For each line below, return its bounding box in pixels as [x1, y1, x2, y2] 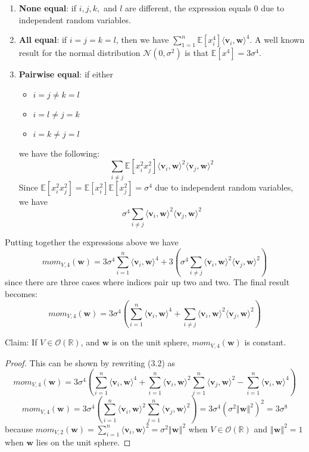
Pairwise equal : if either [18, 68, 114, 80]
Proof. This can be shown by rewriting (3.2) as [5, 356, 176, 369]
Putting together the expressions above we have [5, 236, 179, 248]
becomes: [5, 288, 38, 300]
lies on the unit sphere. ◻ [36, 435, 131, 448]
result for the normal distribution [18, 46, 141, 59]
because [5, 422, 33, 435]
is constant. [244, 336, 286, 348]
